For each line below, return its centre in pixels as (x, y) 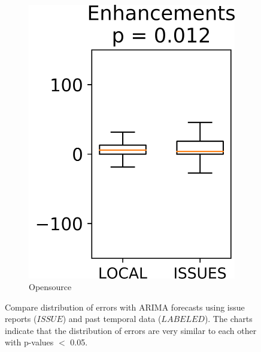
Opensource (50, 287)
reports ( (21, 319)
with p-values (29, 342)
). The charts (228, 319)
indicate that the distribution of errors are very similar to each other (131, 330)
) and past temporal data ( (112, 319)
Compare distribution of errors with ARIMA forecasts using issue (125, 307)
